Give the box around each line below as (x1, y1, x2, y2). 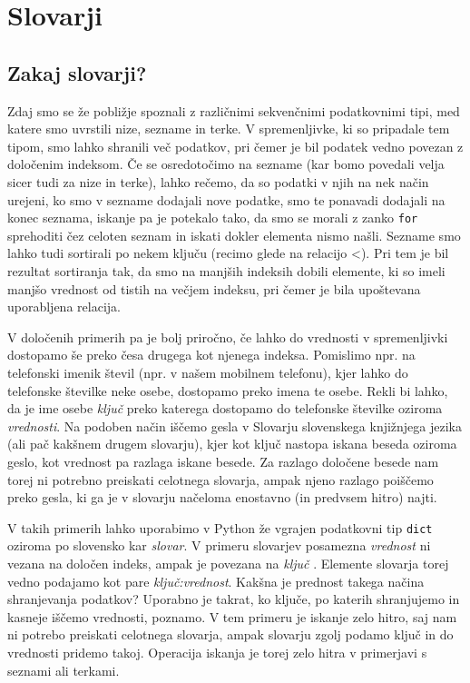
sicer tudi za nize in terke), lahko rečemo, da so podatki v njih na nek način (7, 172, 429, 191)
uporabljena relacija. (7, 297, 121, 316)
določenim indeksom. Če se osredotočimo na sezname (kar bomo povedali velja (7, 154, 445, 173)
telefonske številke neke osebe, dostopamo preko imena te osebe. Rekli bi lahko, (7, 381, 448, 400)
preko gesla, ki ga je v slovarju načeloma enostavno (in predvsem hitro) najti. (7, 488, 437, 507)
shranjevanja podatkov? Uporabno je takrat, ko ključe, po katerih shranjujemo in (7, 589, 460, 609)
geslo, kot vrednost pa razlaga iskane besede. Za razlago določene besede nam (7, 451, 439, 470)
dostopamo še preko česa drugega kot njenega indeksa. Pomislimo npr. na (7, 345, 416, 364)
